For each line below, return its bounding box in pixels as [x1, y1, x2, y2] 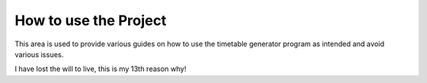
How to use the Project [14, 12, 167, 29]
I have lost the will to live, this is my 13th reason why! [14, 64, 187, 74]
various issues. [14, 49, 64, 59]
